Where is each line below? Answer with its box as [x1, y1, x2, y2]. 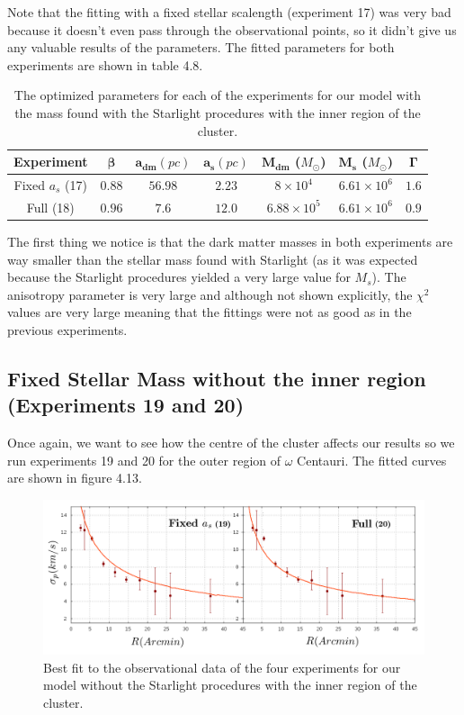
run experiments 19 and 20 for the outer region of [7, 450, 281, 469]
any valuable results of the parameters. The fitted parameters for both [7, 38, 395, 57]
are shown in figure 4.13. [7, 468, 142, 487]
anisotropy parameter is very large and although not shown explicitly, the [7, 285, 413, 303]
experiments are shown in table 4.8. [7, 55, 203, 74]
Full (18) [26, 197, 75, 216]
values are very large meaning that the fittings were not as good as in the [7, 303, 412, 321]
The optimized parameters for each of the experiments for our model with [13, 86, 422, 104]
